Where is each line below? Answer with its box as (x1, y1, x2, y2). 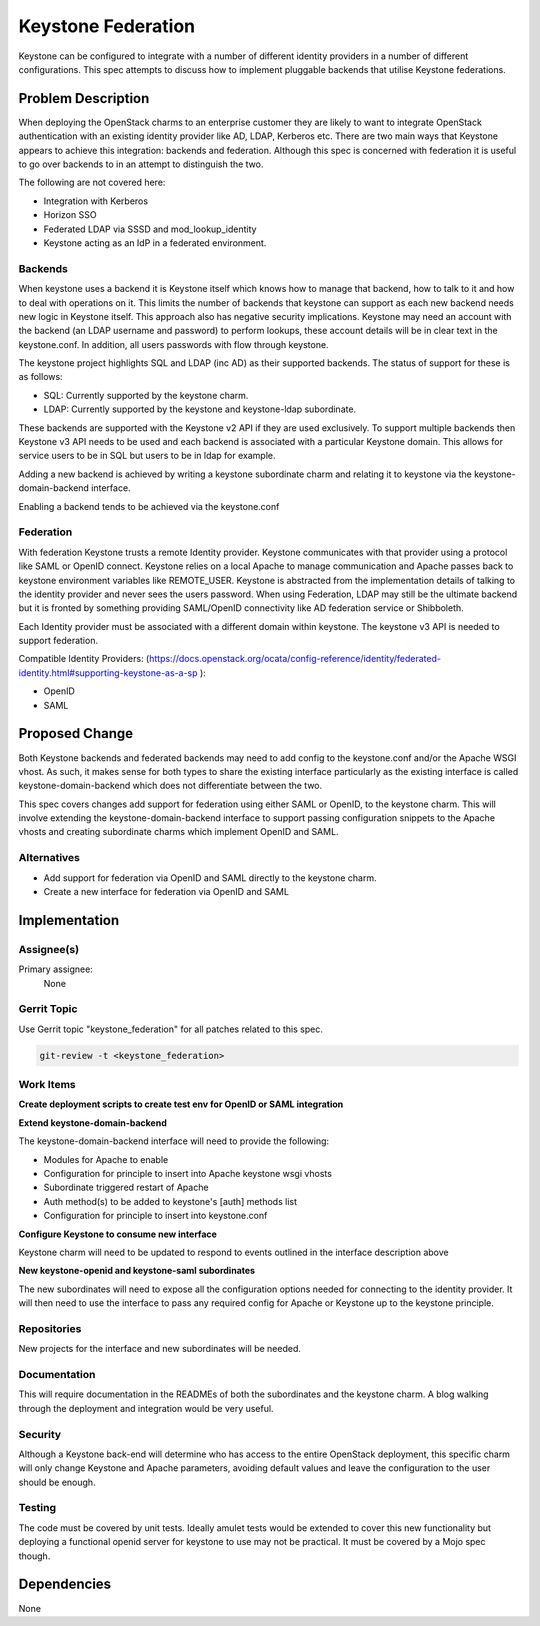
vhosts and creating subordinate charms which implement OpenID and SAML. (18, 826, 339, 838)
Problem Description (18, 90, 150, 107)
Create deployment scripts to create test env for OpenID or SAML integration (18, 1098, 344, 1110)
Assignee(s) (18, 942, 80, 956)
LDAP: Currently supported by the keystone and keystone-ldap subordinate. (43, 403, 357, 415)
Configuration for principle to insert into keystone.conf (43, 1210, 268, 1222)
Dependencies (18, 1576, 112, 1593)
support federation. (18, 635, 99, 647)
